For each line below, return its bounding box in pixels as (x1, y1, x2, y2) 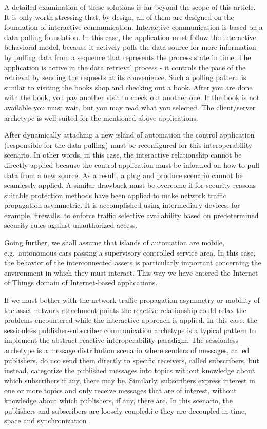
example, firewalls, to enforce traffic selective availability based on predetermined (4, 209, 259, 220)
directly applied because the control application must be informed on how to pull (4, 159, 259, 170)
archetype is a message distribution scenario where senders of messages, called (4, 345, 250, 355)
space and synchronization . (4, 415, 91, 426)
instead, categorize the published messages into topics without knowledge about (4, 365, 255, 376)
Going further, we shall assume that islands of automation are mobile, (4, 237, 224, 248)
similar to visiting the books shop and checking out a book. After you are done (4, 82, 253, 92)
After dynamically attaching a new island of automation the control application (4, 129, 255, 140)
